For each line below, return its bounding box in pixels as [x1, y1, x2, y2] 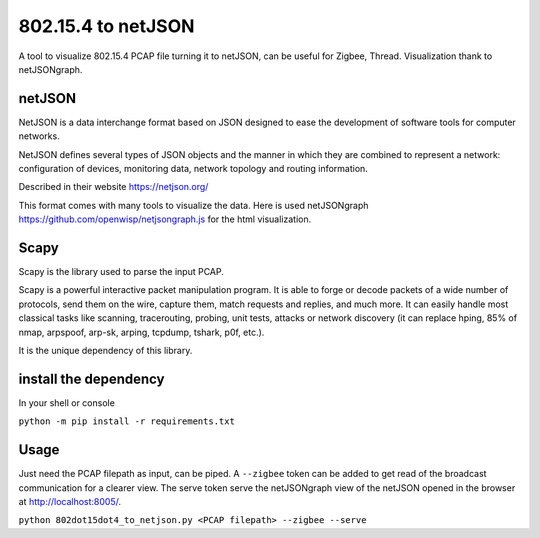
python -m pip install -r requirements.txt [18, 416, 235, 427]
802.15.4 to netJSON [18, 15, 195, 37]
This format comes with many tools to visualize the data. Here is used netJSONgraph [18, 199, 369, 211]
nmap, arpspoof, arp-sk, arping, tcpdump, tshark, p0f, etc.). [18, 326, 265, 338]
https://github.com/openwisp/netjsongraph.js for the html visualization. [18, 213, 312, 225]
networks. [18, 130, 60, 142]
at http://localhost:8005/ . [18, 496, 122, 508]
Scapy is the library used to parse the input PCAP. [18, 266, 225, 278]
